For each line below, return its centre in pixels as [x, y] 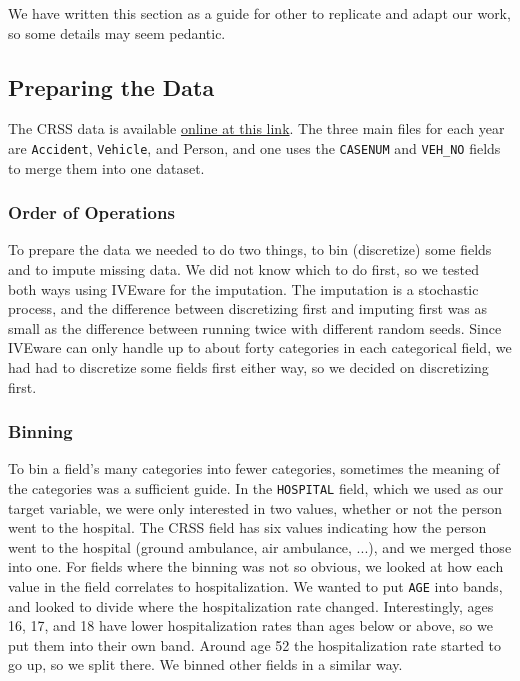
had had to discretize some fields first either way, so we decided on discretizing [248, 367]
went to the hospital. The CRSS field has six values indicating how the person [247, 527]
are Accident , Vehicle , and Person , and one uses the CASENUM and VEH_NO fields [254, 147]
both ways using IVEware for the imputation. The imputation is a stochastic [243, 288]
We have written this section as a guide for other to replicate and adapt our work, [259, 13]
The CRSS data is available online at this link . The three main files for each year [256, 128]
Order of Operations [91, 212]
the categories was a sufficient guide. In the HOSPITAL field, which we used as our [256, 488]
